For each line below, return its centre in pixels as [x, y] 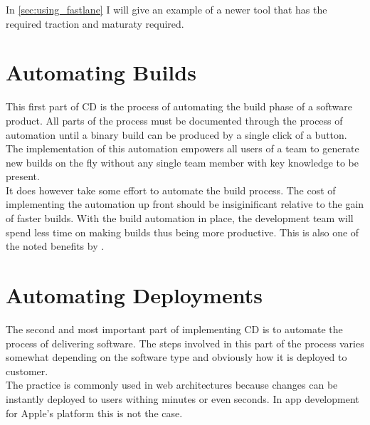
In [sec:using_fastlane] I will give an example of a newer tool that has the [166, 9]
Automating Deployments [134, 295]
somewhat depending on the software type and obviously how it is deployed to [176, 357]
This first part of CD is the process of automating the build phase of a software [179, 106]
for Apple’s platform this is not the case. [94, 413]
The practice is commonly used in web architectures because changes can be [172, 385]
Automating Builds [101, 72]
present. [23, 176]
